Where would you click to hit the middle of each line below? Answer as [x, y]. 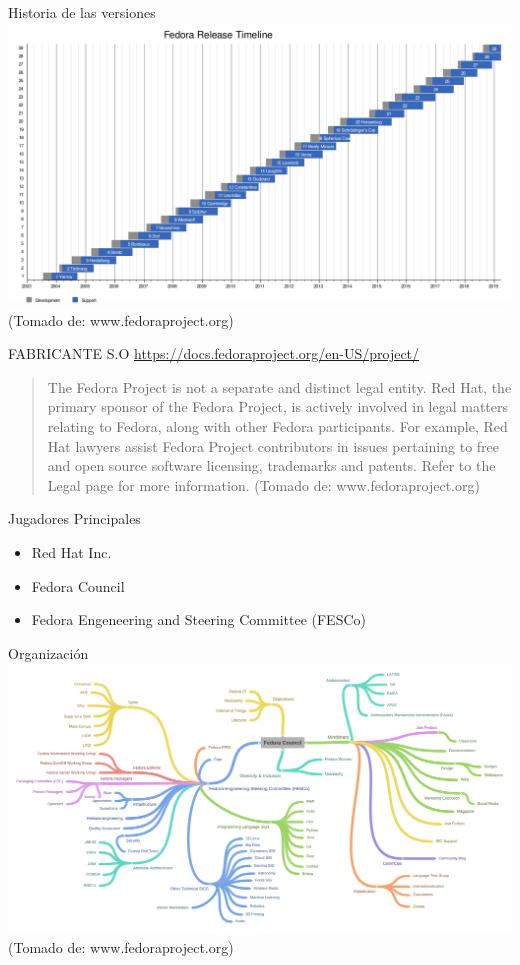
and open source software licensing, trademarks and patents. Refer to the [271, 465]
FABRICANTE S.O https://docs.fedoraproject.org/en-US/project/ [214, 353]
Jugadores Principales [74, 518]
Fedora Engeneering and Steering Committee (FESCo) [198, 619]
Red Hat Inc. [71, 552]
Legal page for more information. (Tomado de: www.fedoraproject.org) [263, 484]
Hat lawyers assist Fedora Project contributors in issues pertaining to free [273, 445]
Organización [48, 652]
